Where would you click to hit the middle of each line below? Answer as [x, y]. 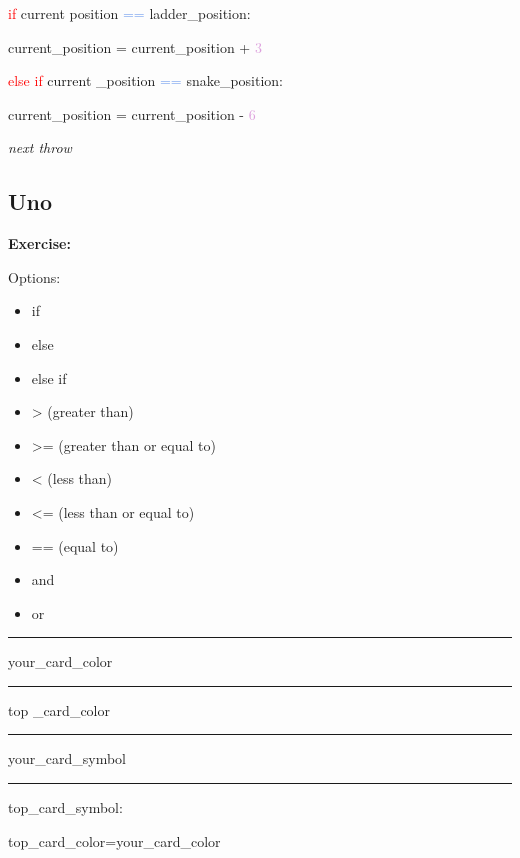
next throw [40, 147]
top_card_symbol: [65, 807]
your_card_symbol [67, 758]
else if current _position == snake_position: [145, 80]
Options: [34, 276]
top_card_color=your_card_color [114, 840]
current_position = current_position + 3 [135, 46]
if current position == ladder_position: [129, 13]
